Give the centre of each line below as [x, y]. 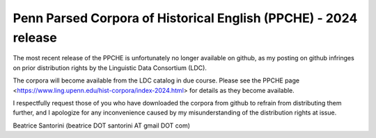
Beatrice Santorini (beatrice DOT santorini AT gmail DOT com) [102, 126]
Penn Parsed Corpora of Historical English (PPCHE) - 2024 [185, 18]
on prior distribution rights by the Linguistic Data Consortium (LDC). [110, 68]
